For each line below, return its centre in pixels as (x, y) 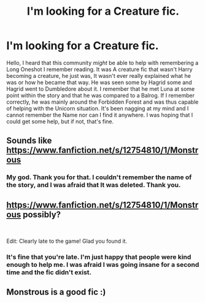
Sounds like (29, 141)
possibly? (42, 214)
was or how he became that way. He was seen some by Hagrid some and (99, 82)
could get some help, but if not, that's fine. (60, 121)
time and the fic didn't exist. (49, 272)
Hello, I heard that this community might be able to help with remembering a (102, 63)
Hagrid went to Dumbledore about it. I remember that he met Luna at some (101, 89)
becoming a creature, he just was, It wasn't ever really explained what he (99, 75)
